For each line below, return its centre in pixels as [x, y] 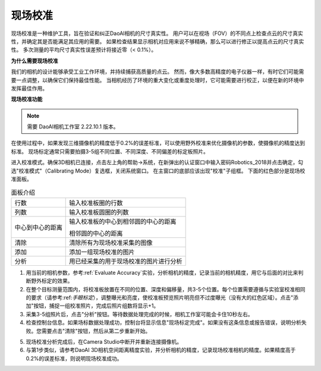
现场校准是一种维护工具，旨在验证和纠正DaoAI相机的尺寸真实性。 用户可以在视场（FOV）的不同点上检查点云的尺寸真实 [157, 33]
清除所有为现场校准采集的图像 [111, 243]
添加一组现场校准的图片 [102, 251]
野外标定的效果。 [52, 281]
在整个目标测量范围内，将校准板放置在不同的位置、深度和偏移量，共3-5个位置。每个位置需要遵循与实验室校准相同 [166, 289]
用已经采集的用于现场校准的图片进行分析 [126, 261]
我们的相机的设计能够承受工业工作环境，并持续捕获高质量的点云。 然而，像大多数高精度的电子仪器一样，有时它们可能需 [158, 72]
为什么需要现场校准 [34, 61]
